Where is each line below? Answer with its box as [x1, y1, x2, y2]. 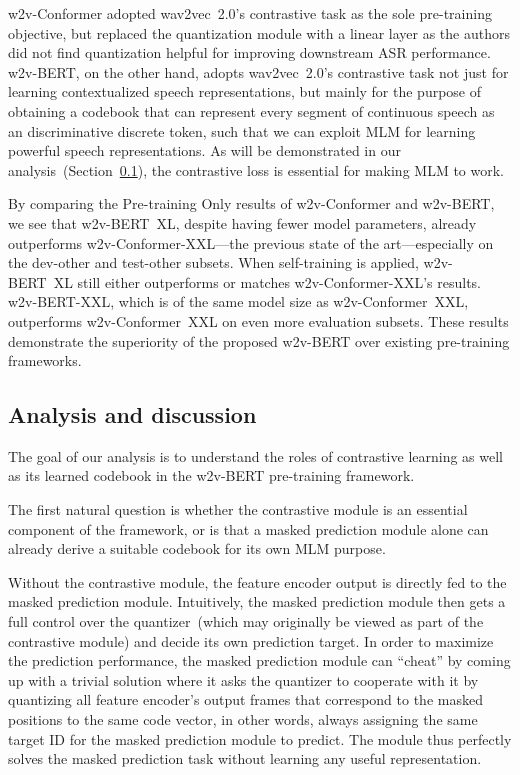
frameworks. [8, 350, 82, 371]
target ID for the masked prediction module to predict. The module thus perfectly [8, 728, 512, 749]
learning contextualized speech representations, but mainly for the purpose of [8, 81, 482, 102]
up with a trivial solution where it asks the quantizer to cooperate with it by [8, 669, 479, 690]
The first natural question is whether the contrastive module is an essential [8, 499, 468, 520]
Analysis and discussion [8, 399, 257, 430]
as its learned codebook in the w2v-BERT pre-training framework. [8, 465, 415, 486]
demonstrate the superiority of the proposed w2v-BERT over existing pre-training [8, 330, 510, 351]
